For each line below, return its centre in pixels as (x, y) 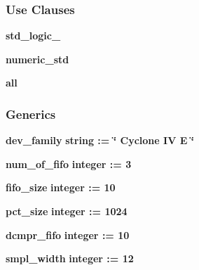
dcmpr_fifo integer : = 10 (68, 234)
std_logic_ (33, 36)
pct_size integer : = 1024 (67, 211)
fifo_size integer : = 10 (61, 187)
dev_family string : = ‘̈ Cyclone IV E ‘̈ (100, 140)
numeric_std (37, 59)
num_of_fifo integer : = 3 (69, 163)
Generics (31, 114)
